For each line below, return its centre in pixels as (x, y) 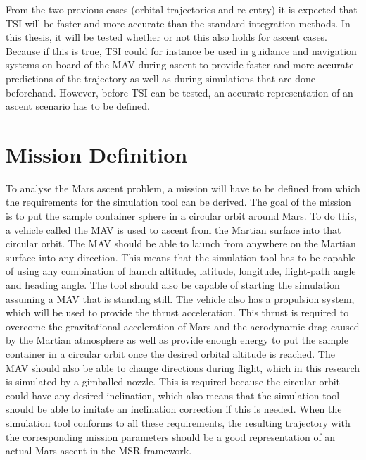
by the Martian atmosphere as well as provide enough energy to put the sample (177, 340)
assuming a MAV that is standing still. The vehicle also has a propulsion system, (180, 298)
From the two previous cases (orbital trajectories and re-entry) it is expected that (182, 9)
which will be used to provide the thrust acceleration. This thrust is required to (177, 312)
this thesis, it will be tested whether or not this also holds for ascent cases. (167, 37)
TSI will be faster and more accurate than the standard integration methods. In (178, 23)
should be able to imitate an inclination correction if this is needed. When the (174, 409)
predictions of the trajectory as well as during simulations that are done (161, 78)
